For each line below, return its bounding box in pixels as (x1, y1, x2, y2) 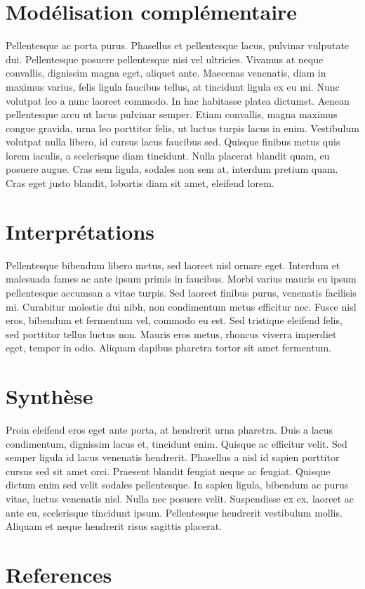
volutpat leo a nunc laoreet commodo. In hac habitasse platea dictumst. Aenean (6, 93, 350, 108)
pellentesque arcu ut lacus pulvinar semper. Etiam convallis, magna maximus (6, 107, 338, 122)
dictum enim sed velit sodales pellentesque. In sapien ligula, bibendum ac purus (6, 477, 349, 492)
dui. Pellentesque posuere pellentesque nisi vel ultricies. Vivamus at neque (6, 51, 324, 66)
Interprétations (6, 216, 154, 245)
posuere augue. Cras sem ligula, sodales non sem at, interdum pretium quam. (6, 162, 338, 176)
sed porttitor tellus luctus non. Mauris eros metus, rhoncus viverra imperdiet (6, 326, 337, 341)
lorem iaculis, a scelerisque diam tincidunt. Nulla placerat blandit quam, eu (6, 148, 330, 162)
